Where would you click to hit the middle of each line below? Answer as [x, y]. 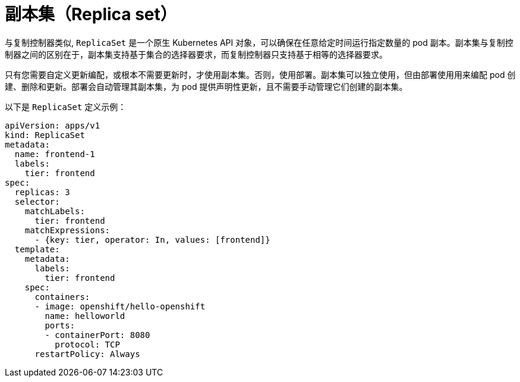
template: [37, 249]
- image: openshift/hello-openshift [120, 306]
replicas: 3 [42, 192]
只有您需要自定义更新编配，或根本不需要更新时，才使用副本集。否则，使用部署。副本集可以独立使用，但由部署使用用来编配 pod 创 [260, 74]
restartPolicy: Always [87, 354]
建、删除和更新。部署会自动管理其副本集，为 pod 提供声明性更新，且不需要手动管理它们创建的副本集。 [206, 86]
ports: [60, 325]
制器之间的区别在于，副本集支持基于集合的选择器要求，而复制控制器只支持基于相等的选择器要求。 [196, 54]
